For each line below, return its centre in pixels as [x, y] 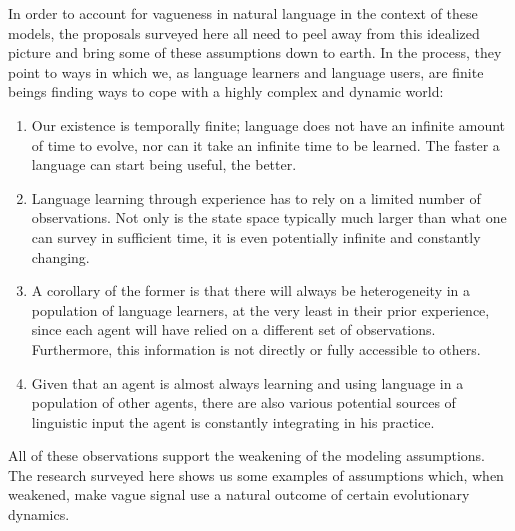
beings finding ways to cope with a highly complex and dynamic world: [226, 91]
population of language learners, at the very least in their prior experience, [260, 309]
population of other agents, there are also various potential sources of [243, 402]
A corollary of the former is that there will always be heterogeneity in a [251, 290]
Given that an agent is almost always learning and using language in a [247, 382]
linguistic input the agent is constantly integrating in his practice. [233, 421]
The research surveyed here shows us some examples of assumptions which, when [256, 474]
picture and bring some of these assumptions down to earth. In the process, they [255, 52]
